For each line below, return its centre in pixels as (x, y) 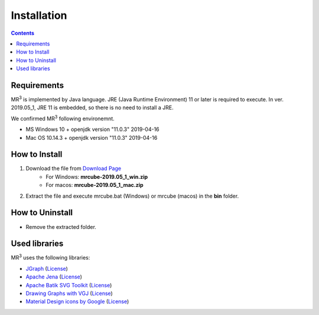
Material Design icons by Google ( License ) (77, 301)
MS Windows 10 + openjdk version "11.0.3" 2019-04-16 (92, 129)
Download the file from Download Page (73, 169)
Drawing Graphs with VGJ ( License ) (69, 293)
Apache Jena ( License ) (54, 277)
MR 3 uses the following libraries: (51, 257)
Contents (23, 33)
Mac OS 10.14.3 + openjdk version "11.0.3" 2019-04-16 (92, 137)
